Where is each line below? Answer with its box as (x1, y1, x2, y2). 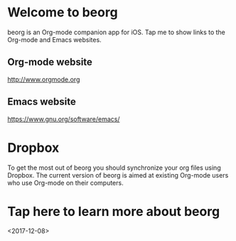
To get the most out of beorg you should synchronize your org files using (7, 163, 222, 172)
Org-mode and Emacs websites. (7, 35, 102, 43)
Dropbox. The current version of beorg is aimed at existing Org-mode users (7, 170, 229, 179)
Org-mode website (7, 56, 92, 68)
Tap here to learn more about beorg (7, 203, 220, 220)
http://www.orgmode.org (7, 75, 80, 83)
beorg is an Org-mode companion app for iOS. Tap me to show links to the (7, 28, 226, 36)
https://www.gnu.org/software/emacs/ (7, 115, 120, 123)
